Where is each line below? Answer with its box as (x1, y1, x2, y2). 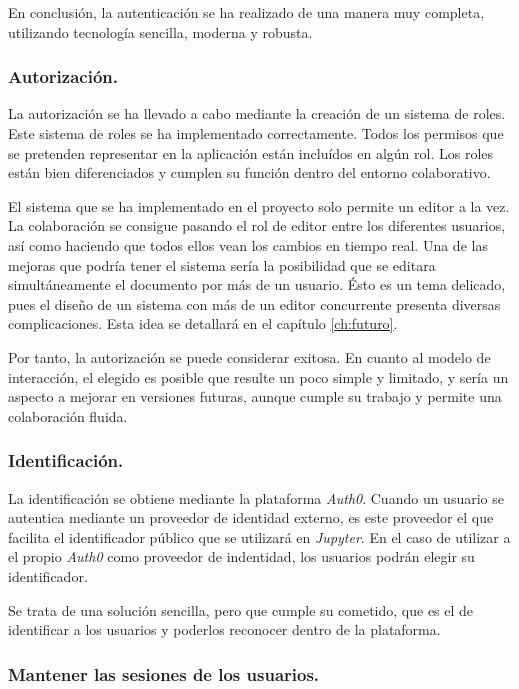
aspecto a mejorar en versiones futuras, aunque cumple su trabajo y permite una (8, 386, 502, 407)
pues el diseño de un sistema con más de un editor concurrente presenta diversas (8, 293, 501, 314)
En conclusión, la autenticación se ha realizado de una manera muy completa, (8, 2, 485, 22)
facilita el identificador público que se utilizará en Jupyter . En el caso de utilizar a (8, 526, 511, 547)
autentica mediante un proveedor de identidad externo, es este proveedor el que (8, 507, 494, 528)
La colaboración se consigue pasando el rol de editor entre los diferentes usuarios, (8, 215, 506, 236)
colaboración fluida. (8, 405, 128, 426)
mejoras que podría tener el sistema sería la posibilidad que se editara (8, 254, 436, 275)
